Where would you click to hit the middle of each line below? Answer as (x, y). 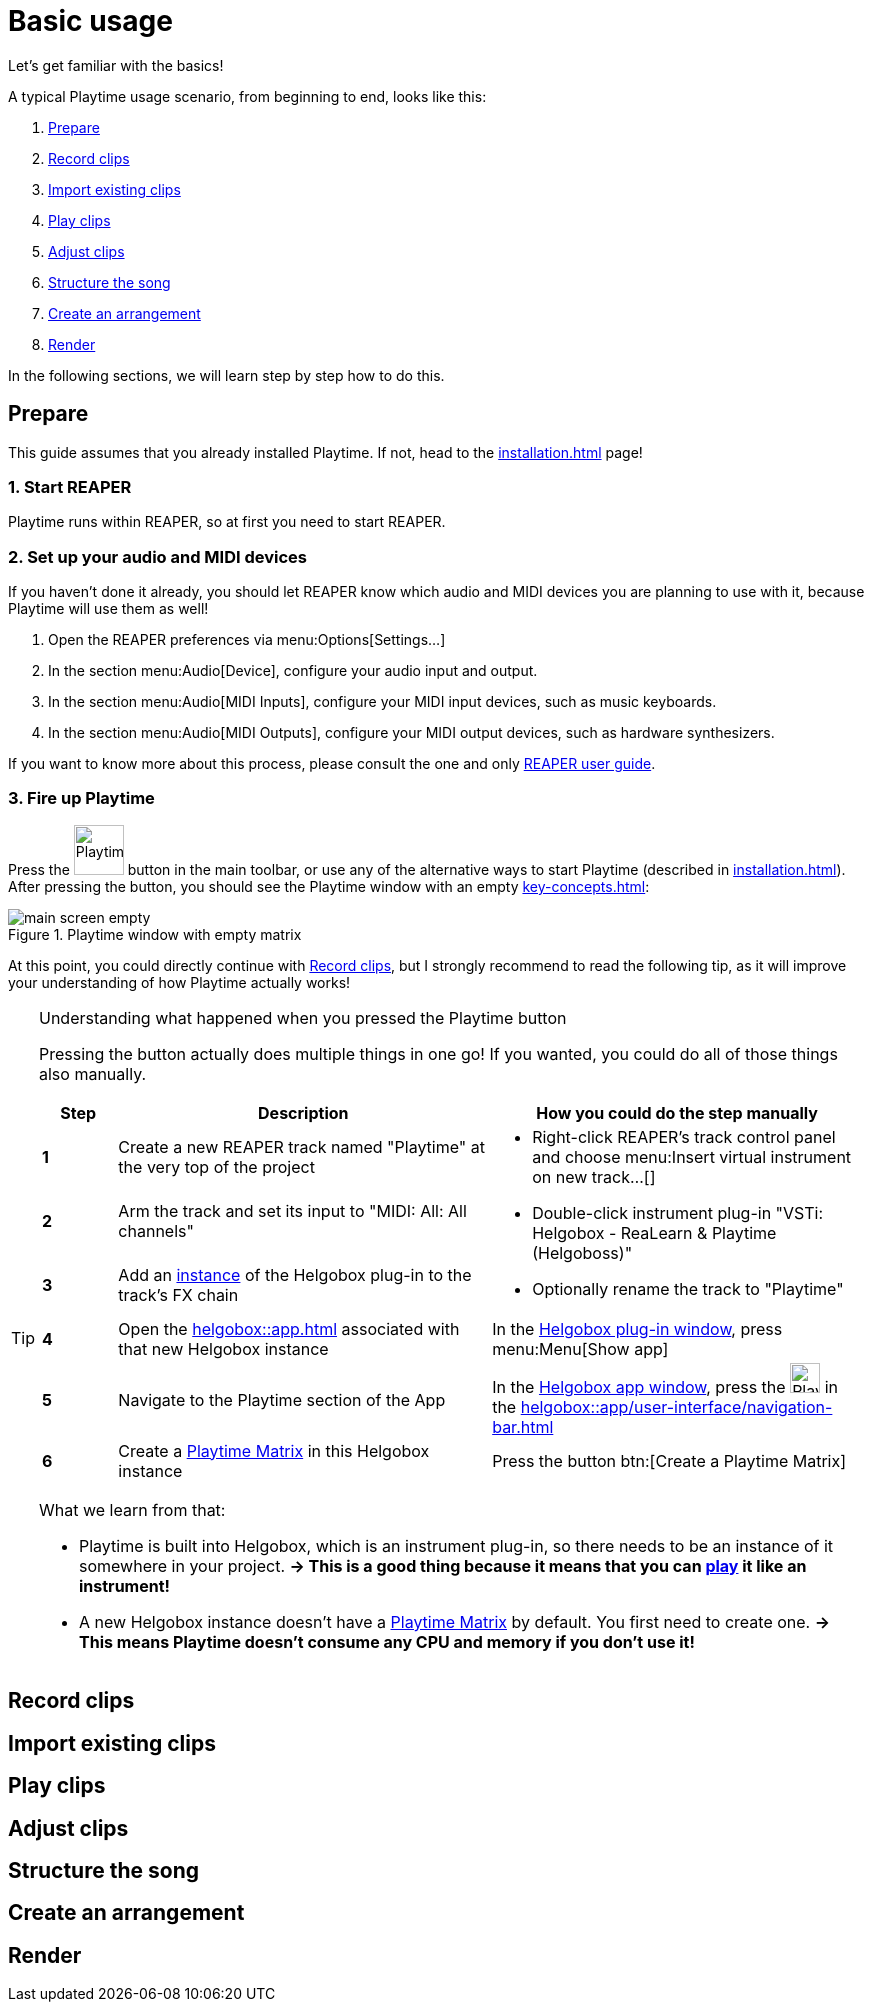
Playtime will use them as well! (108, 609)
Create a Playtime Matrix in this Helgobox (274, 1450)
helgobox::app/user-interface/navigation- (676, 1406)
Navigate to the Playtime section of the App (282, 1399)
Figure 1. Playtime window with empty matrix (155, 934)
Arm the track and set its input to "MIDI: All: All (292, 1210)
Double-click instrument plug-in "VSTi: (678, 1212)
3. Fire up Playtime (81, 798)
